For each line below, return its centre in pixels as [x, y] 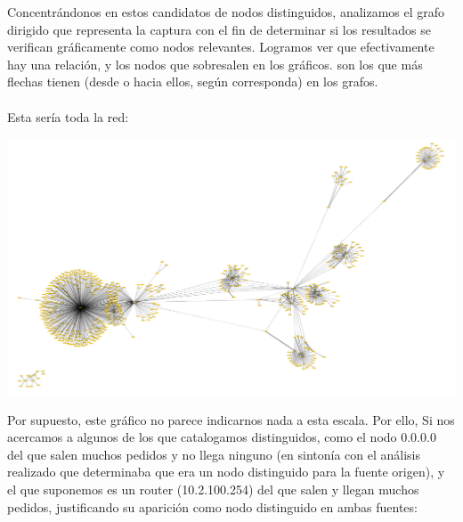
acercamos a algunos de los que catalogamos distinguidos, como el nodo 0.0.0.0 [222, 437]
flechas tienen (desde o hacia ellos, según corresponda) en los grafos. [193, 82]
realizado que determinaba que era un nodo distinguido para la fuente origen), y [226, 472]
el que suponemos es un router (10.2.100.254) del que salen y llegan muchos [213, 489]
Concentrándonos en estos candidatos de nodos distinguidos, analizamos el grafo [226, 12]
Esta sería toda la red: [68, 116]
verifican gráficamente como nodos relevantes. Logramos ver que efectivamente [221, 47]
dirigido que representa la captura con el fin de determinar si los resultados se [219, 29]
